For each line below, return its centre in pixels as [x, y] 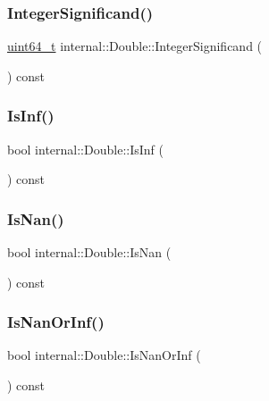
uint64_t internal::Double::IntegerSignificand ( [135, 46]
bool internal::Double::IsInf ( [85, 149]
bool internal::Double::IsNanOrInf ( [104, 355]
